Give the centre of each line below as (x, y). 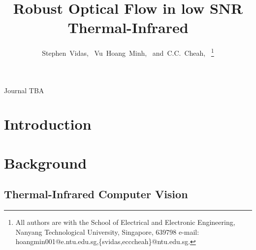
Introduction (48, 124)
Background (46, 162)
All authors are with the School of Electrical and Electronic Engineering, (125, 222)
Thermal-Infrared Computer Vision (96, 194)
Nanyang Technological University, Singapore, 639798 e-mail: (107, 232)
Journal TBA (24, 90)
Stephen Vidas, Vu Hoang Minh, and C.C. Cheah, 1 (128, 52)
